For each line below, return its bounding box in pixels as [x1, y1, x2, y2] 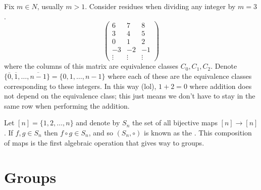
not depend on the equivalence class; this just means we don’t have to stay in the [4, 90, 255, 101]
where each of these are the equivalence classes [108, 71, 252, 81]
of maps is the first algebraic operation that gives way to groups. [4, 137, 204, 148]
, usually [37, 1, 64, 11]
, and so [88, 127, 113, 137]
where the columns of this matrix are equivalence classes [4, 61, 179, 71]
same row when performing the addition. [4, 100, 130, 111]
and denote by [76, 117, 120, 128]
